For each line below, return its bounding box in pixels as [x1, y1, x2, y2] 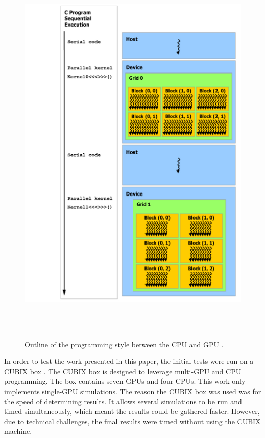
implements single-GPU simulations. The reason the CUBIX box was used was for [4, 385, 261, 396]
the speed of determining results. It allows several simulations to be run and [4, 396, 242, 406]
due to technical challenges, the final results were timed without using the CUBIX [4, 416, 261, 426]
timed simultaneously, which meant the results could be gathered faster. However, [4, 406, 260, 417]
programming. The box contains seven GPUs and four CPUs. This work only [4, 376, 246, 386]
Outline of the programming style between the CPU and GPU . [25, 338, 224, 349]
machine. [4, 426, 32, 436]
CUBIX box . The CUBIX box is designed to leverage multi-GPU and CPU [4, 366, 242, 376]
